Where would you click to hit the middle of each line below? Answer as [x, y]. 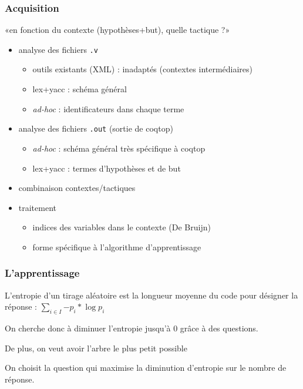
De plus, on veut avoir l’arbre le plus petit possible [96, 348]
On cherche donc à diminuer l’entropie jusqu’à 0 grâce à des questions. [132, 328]
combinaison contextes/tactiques [77, 188]
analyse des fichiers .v [58, 49]
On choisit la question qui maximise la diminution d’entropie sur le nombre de [146, 368]
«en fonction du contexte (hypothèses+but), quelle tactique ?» [117, 30]
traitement [38, 207]
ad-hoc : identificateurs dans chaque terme [108, 108]
